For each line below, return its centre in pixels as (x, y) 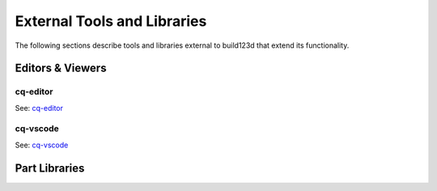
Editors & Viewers (61, 68)
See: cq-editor (39, 108)
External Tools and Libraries (111, 21)
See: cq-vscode (42, 145)
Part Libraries (50, 168)
